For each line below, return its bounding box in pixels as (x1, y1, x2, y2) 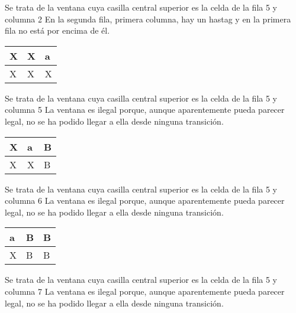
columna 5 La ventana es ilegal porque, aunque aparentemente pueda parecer (5, 103, 285, 116)
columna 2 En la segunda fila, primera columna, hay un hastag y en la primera (5, 12, 291, 25)
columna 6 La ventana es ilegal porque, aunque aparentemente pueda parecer (5, 194, 285, 207)
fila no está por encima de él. (5, 24, 110, 37)
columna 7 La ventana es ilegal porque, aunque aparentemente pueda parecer (5, 285, 285, 297)
